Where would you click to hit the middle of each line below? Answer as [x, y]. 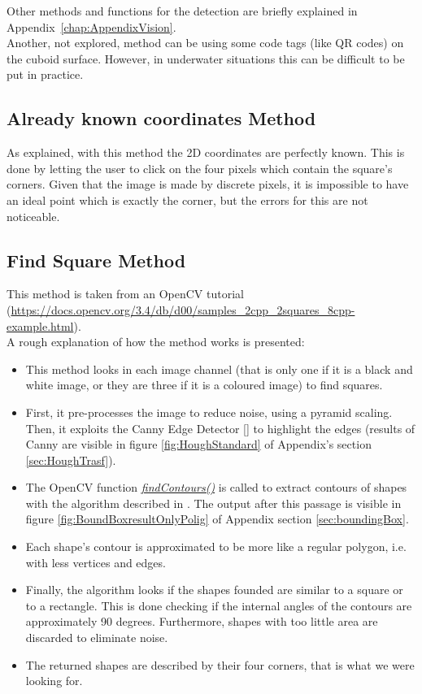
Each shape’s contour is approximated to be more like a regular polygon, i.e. [216, 547]
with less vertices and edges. [96, 562]
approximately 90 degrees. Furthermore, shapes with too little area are [202, 621]
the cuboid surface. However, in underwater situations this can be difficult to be [206, 58]
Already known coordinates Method [161, 118]
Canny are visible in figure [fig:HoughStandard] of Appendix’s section [198, 444]
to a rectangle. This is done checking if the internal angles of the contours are [219, 605]
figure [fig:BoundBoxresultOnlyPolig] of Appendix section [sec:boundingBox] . [217, 519]
